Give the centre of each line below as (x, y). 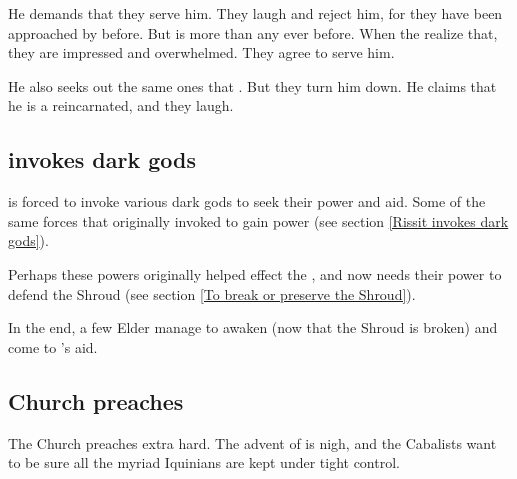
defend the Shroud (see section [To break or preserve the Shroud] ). (212, 293)
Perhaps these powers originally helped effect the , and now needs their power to (255, 273)
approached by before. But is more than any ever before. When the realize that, (253, 32)
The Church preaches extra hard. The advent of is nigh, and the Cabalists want (252, 442)
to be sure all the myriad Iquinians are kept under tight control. (204, 462)
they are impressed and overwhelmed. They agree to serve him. (201, 52)
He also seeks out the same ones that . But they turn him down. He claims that (252, 85)
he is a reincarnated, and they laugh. (121, 105)
